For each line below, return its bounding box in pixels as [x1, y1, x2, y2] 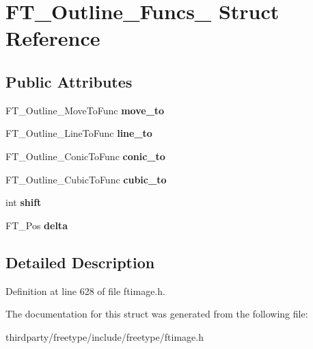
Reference [5, 24, 100, 52]
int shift [5, 195, 42, 209]
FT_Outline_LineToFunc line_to [5, 126, 152, 140]
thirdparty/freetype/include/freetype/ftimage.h [5, 329, 204, 344]
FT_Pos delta [5, 218, 68, 232]
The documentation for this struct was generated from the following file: [5, 307, 308, 321]
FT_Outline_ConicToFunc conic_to [5, 148, 165, 163]
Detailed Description [5, 251, 155, 272]
